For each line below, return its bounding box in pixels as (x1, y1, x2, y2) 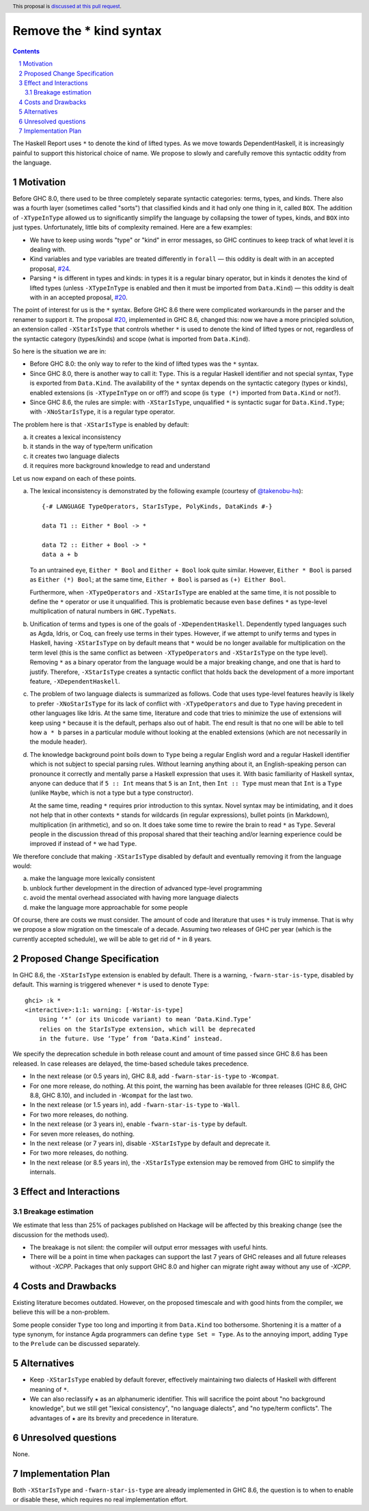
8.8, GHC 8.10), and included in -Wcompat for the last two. (29, 1091, 193, 1099)
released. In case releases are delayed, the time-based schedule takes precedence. (12, 1059, 249, 1068)
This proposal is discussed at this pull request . (12, 3, 122, 10)
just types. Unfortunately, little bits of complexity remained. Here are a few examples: (12, 223, 253, 232)
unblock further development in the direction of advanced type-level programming (29, 884, 262, 892)
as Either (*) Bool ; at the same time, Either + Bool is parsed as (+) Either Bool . (29, 575, 286, 584)
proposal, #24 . (29, 264, 71, 273)
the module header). (29, 738, 87, 746)
